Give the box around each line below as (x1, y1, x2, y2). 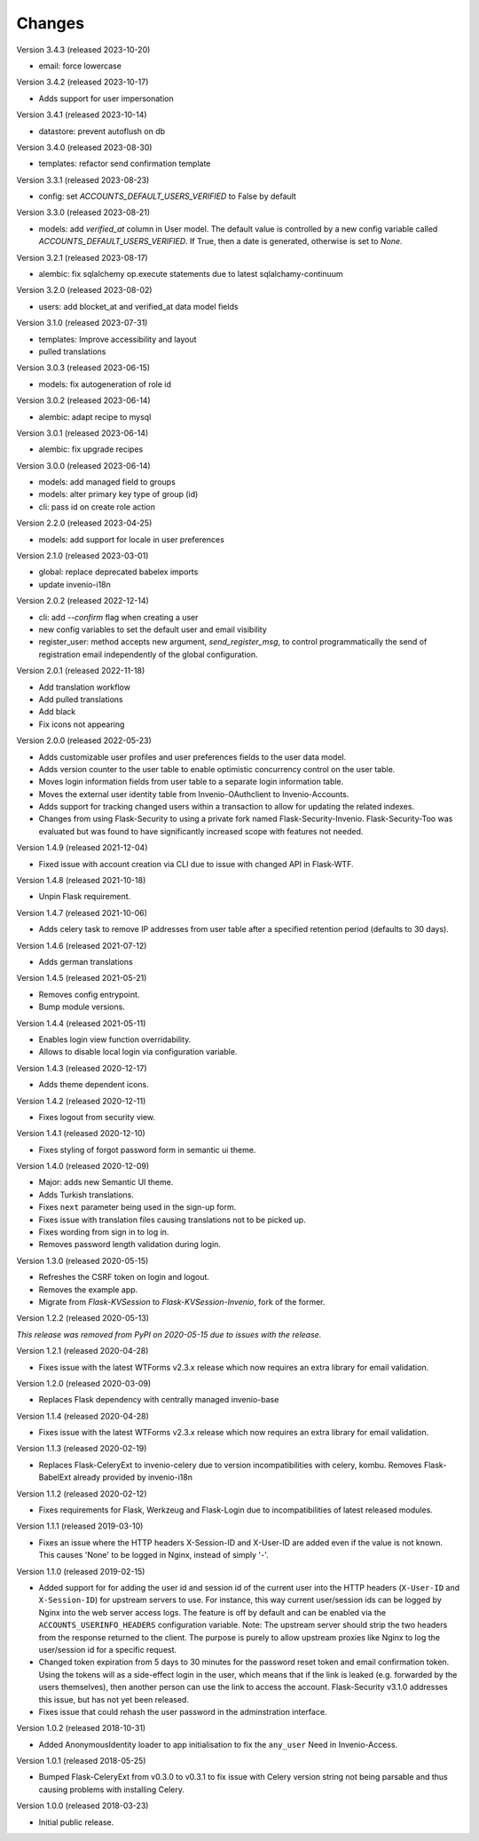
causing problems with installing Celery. (38, 1784, 185, 1795)
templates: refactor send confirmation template (38, 158, 211, 169)
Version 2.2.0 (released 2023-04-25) (16, 518, 153, 528)
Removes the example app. (38, 1284, 138, 1295)
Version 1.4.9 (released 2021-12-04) (16, 842, 148, 853)
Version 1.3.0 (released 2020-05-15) (16, 1255, 149, 1266)
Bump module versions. (38, 1001, 126, 1012)
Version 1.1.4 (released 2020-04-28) (16, 1410, 150, 1421)
